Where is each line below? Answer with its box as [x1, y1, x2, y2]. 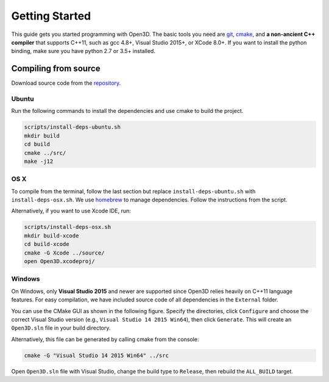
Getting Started [11, 9, 91, 23]
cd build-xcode [24, 241, 69, 248]
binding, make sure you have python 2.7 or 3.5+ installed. [11, 48, 155, 55]
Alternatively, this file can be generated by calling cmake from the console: [11, 336, 199, 343]
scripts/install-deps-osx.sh [24, 223, 111, 231]
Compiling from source [11, 63, 101, 74]
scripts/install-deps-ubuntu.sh [24, 124, 121, 131]
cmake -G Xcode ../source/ [24, 249, 105, 256]
